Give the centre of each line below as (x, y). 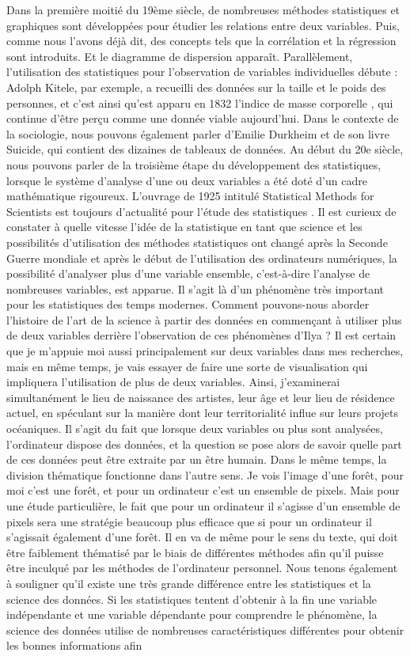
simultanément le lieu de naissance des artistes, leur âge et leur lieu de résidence (201, 397)
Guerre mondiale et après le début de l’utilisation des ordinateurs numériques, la (202, 258)
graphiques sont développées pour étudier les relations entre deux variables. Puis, (203, 25)
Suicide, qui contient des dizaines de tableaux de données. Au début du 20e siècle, (205, 149)
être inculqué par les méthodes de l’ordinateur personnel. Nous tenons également (202, 568)
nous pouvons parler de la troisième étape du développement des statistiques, (194, 164)
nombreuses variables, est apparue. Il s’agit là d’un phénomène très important (196, 288)
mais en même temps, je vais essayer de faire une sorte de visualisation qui (187, 366)
